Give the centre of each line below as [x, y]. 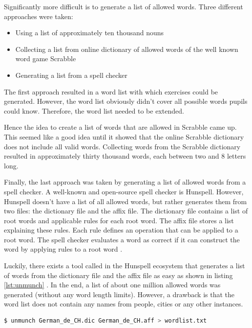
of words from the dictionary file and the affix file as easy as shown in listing [118, 275]
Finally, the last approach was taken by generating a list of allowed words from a [125, 182]
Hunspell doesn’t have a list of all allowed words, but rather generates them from [126, 201]
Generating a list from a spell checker [71, 75]
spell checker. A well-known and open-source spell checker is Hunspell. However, [124, 191]
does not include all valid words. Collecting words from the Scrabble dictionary [122, 146]
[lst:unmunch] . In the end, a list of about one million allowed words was [112, 285]
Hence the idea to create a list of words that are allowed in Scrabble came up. [120, 127]
